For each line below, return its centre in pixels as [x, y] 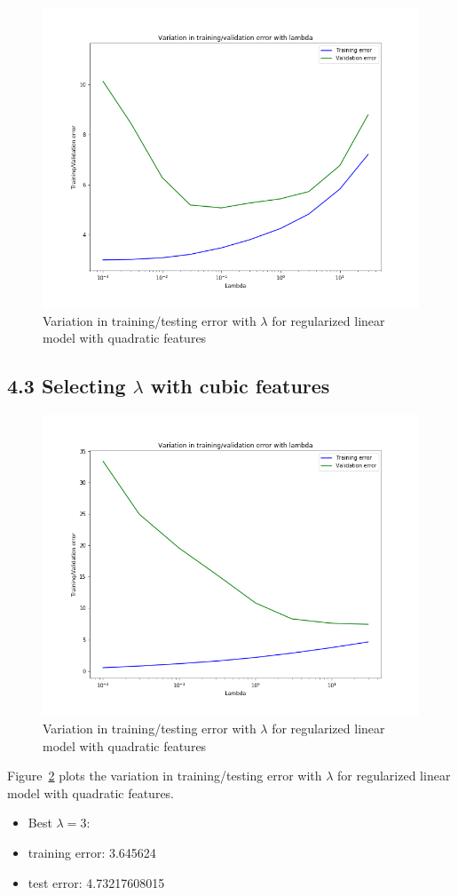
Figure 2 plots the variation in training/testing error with [165, 776]
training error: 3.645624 [92, 852]
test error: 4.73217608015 [96, 882]
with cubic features [240, 386]
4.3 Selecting [67, 386]
